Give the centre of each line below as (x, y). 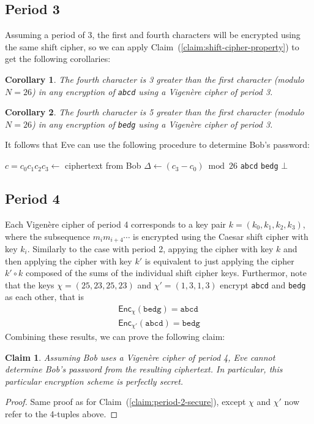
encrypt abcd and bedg (263, 284)
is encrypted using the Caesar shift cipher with (221, 236)
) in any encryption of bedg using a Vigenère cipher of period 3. (152, 124)
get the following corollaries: (58, 59)
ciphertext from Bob (103, 165)
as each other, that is (44, 297)
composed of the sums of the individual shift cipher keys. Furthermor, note (166, 273)
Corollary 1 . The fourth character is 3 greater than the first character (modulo (155, 79)
